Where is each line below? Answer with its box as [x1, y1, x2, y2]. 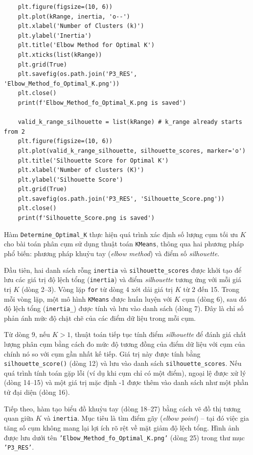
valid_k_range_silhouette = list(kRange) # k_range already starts [18, 119, 242, 126]
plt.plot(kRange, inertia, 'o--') [18, 13, 130, 20]
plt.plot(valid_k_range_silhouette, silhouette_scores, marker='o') [18, 147, 246, 154]
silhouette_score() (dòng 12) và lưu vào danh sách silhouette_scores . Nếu [4, 358, 242, 368]
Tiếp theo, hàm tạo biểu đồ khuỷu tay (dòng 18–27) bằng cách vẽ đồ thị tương [4, 403, 241, 413]
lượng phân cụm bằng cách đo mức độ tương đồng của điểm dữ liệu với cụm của [4, 339, 245, 349]
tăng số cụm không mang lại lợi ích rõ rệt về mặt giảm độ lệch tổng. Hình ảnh [4, 422, 239, 432]
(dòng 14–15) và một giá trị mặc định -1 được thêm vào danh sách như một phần [4, 377, 249, 387]
